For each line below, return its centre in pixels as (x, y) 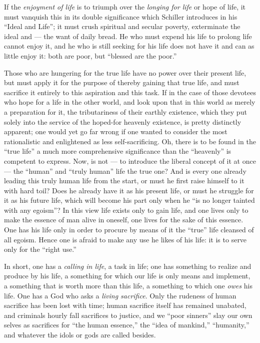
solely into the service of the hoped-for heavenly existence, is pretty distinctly (123, 121)
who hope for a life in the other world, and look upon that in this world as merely (130, 102)
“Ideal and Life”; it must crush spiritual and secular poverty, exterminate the (122, 26)
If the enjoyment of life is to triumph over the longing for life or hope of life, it (125, 7)
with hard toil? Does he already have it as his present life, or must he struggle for (129, 190)
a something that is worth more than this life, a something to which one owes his (128, 286)
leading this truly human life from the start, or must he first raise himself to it (124, 181)
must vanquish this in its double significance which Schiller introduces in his (121, 16)
